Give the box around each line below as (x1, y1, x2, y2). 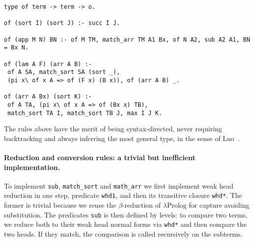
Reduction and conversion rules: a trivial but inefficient (4, 152, 196, 162)
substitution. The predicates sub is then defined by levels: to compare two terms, (4, 209, 248, 219)
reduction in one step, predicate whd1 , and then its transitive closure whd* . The (4, 190, 242, 200)
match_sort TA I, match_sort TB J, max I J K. (7, 109, 163, 117)
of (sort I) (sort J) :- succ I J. (4, 20, 120, 27)
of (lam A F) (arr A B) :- (4, 60, 92, 68)
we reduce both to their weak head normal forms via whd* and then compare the (4, 219, 247, 229)
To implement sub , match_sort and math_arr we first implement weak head (4, 180, 234, 191)
